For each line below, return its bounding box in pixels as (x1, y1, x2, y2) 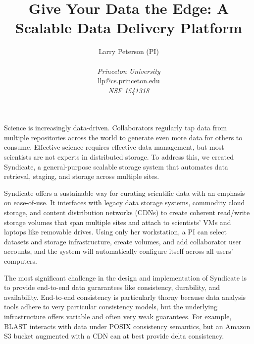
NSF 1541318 (108, 85, 150, 95)
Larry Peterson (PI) (99, 46, 159, 57)
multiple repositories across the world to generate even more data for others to (4, 132, 243, 142)
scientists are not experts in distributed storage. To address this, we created (4, 152, 234, 162)
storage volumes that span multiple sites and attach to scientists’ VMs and (4, 217, 231, 227)
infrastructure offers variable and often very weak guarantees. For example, (4, 311, 232, 321)
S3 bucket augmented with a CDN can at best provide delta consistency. (4, 331, 224, 341)
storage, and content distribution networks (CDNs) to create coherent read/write (4, 207, 250, 218)
